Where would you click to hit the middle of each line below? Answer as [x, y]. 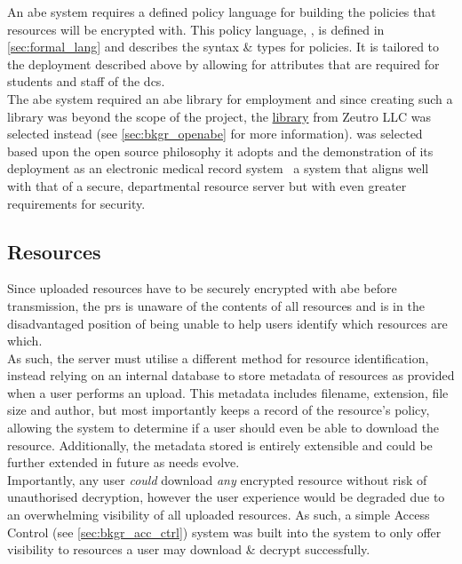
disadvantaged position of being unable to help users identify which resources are [227, 323]
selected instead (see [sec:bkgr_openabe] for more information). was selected [215, 134]
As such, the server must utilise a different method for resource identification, [218, 357]
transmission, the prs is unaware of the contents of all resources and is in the [216, 305]
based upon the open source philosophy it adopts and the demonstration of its [220, 151]
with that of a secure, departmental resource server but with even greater [207, 185]
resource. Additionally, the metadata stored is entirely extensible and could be [220, 445]
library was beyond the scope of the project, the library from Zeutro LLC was [219, 116]
